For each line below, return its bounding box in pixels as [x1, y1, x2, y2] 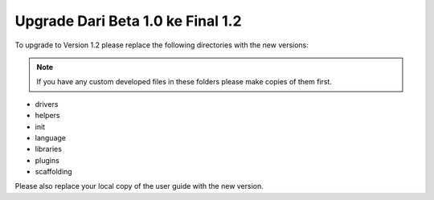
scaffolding [35, 167, 72, 177]
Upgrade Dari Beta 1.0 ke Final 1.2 [14, 12, 242, 30]
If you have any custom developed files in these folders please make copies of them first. [36, 77, 333, 87]
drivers [35, 99, 59, 108]
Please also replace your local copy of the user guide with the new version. [14, 182, 264, 191]
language [35, 133, 66, 142]
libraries [35, 145, 62, 154]
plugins [35, 155, 59, 165]
